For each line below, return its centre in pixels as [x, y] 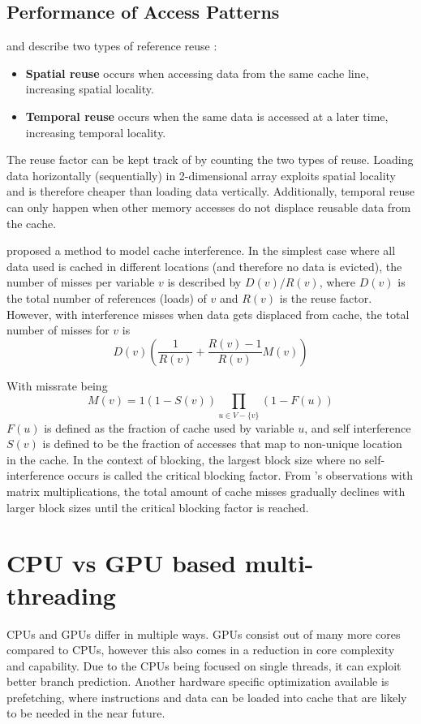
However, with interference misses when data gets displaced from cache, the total [208, 314]
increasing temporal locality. [96, 132]
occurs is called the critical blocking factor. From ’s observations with [240, 475]
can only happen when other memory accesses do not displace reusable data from [209, 207]
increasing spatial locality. [90, 89]
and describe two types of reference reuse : [112, 46]
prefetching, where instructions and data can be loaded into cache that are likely [207, 697]
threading [61, 595]
